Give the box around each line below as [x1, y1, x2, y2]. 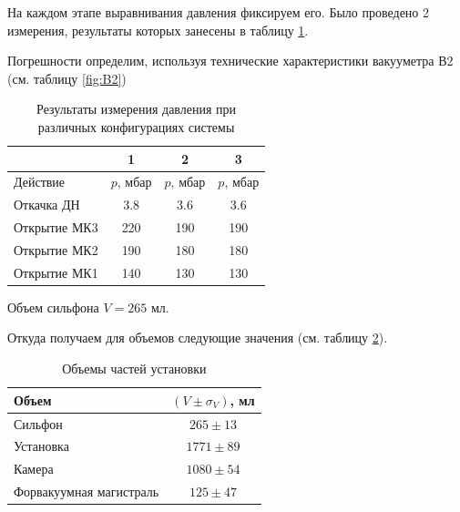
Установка [14, 436, 69, 456]
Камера [14, 459, 54, 478]
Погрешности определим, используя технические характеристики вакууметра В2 [7, 51, 454, 70]
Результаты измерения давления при [36, 99, 237, 118]
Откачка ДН [14, 195, 80, 214]
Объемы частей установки [62, 359, 207, 378]
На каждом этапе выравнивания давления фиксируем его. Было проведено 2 [7, 3, 430, 21]
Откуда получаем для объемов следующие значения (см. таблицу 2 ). [7, 328, 388, 347]
